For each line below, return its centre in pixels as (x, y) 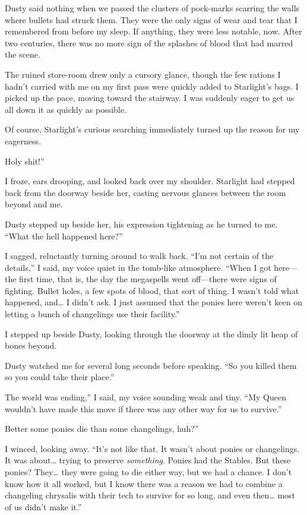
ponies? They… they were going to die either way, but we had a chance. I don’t (148, 472)
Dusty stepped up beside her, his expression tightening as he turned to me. (141, 224)
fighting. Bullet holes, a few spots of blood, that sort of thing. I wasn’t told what (152, 290)
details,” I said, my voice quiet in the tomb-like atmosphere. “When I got (138, 267)
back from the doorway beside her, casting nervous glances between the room (145, 192)
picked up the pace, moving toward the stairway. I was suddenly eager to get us (150, 98)
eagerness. (23, 140)
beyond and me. (34, 204)
